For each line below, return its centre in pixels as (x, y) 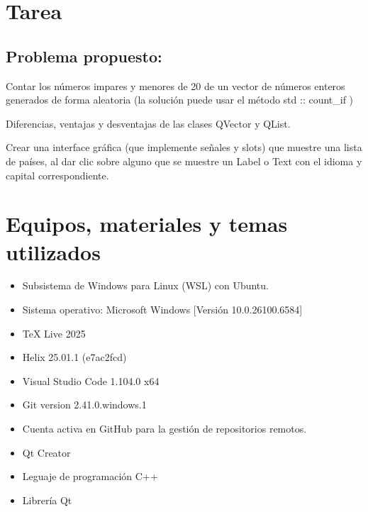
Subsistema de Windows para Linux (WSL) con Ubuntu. (145, 285)
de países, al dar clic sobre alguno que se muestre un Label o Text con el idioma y (184, 161)
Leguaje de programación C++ (90, 476)
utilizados (53, 251)
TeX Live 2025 (54, 333)
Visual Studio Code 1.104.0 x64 (91, 380)
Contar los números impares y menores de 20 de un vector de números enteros (175, 85)
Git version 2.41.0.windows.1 (84, 405)
